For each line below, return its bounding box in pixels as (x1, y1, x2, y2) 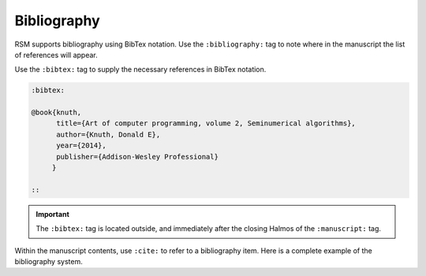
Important (35, 209, 70, 218)
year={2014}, (56, 141, 106, 150)
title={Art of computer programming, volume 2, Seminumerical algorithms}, (56, 119, 357, 128)
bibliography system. (14, 256, 83, 266)
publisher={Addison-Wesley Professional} (56, 152, 219, 161)
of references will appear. (14, 50, 98, 59)
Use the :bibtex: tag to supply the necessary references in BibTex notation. (14, 65, 267, 74)
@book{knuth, (31, 108, 82, 117)
